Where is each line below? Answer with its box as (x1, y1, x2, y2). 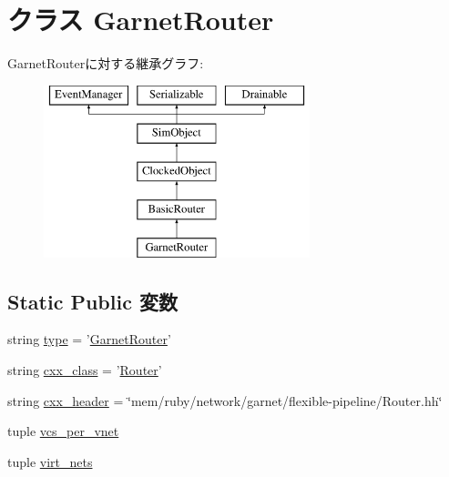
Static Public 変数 (7, 287, 178, 315)
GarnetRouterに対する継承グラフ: (7, 54, 204, 73)
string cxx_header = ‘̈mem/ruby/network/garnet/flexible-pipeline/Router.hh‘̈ (7, 391, 443, 410)
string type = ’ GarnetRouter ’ (7, 330, 171, 349)
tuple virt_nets (7, 452, 93, 471)
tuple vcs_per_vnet (7, 421, 119, 441)
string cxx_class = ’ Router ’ (7, 360, 162, 380)
